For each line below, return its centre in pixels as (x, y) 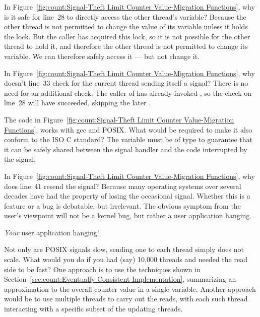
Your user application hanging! (52, 232)
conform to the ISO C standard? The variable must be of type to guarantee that (128, 139)
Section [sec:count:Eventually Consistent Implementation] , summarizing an (120, 279)
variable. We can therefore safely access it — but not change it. (102, 56)
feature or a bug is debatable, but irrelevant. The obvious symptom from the (122, 205)
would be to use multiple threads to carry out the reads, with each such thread (126, 299)
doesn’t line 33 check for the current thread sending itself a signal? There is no (126, 83)
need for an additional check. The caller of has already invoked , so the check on (128, 92)
